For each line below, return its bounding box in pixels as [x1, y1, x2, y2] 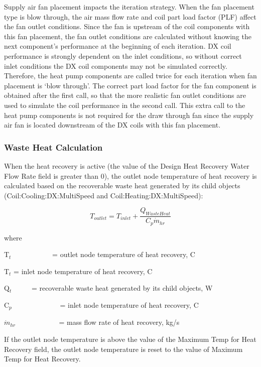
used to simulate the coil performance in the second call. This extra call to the [4, 99, 245, 110]
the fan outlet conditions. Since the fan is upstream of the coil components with [4, 21, 250, 32]
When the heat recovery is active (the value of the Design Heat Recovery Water [4, 160, 249, 171]
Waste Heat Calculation [4, 141, 103, 153]
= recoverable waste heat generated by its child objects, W [31, 283, 213, 293]
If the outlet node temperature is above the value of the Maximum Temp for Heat [4, 334, 256, 344]
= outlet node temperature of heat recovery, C [52, 249, 195, 260]
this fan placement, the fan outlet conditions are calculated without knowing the [4, 31, 251, 41]
